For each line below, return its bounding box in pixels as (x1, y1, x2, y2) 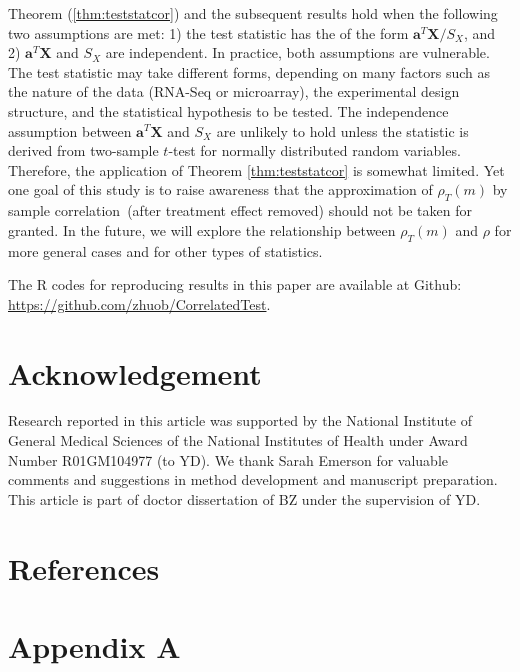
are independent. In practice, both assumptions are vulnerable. (105, 42, 490, 63)
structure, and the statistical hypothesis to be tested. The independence (8, 100, 449, 121)
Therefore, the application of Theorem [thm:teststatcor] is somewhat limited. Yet (8, 159, 505, 180)
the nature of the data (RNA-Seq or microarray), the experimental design (8, 81, 460, 102)
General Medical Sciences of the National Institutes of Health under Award (8, 430, 468, 451)
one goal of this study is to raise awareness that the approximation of (8, 179, 433, 200)
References (8, 547, 160, 588)
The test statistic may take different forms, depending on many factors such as (8, 61, 491, 82)
